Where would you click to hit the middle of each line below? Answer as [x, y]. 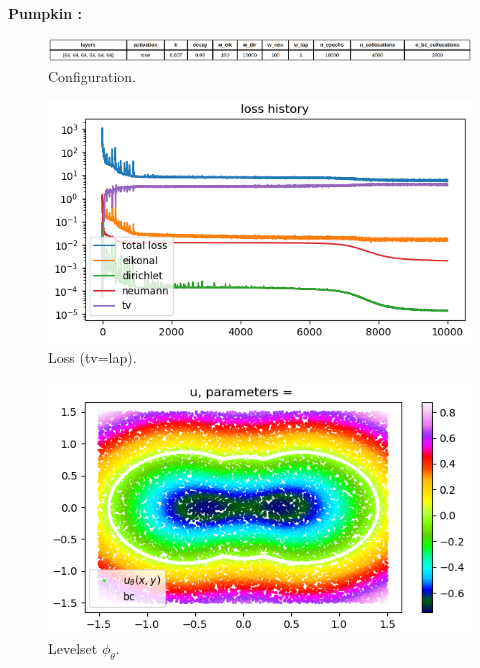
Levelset [73, 647]
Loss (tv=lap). [92, 357]
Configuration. [92, 75]
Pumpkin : [45, 13]
